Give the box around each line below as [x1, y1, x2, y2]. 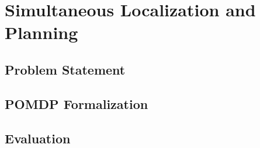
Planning [5, 20, 78, 44]
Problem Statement [5, 60, 126, 78]
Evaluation [5, 129, 71, 147]
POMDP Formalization [5, 94, 148, 112]
